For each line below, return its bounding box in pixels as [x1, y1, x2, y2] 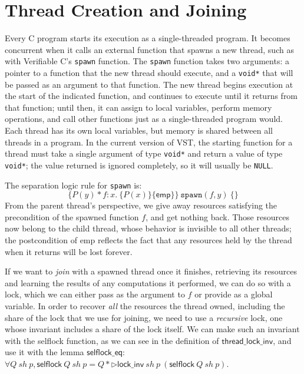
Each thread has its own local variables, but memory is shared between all [5, 124, 273, 136]
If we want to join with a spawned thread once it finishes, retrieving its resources [5, 265, 297, 277]
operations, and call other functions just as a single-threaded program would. [5, 112, 283, 125]
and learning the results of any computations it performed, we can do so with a [5, 276, 291, 289]
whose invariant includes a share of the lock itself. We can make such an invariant [5, 323, 300, 335]
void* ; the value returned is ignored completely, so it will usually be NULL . [5, 158, 273, 171]
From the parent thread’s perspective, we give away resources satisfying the [5, 199, 277, 211]
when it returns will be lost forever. [5, 245, 133, 257]
